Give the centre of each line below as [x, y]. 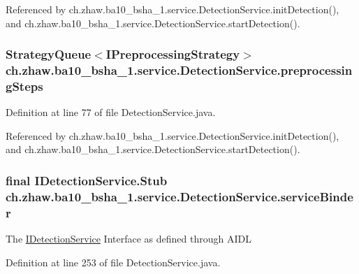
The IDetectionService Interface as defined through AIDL [129, 239]
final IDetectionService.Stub [87, 180]
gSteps [24, 86]
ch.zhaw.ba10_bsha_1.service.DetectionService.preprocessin [179, 70]
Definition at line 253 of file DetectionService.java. [113, 262]
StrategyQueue [49, 54]
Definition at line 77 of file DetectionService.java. [111, 112]
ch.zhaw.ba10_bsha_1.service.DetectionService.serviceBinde [179, 196]
